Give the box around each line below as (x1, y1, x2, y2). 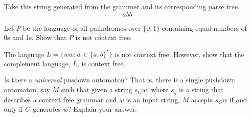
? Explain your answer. (68, 104, 137, 114)
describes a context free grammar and (4, 94, 117, 104)
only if (4, 104, 23, 114)
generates (33, 104, 61, 114)
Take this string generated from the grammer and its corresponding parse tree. (4, 1, 240, 11)
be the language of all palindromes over (23, 22, 141, 33)
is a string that (179, 84, 224, 95)
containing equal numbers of (162, 22, 247, 33)
